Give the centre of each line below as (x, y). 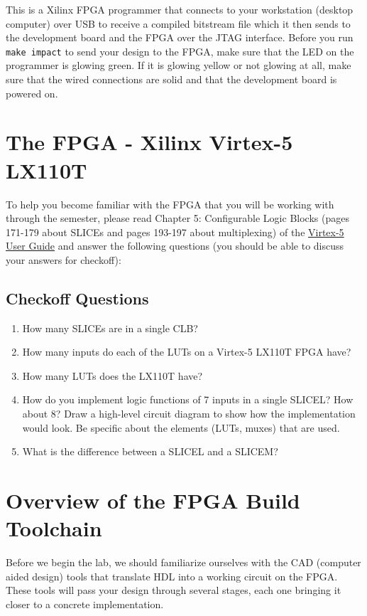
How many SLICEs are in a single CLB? (110, 328)
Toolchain (54, 528)
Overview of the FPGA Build (153, 500)
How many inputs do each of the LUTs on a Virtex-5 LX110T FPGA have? (187, 352)
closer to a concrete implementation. (85, 604)
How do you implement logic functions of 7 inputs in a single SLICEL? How (188, 399)
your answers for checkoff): (64, 259)
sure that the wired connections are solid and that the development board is (171, 79)
